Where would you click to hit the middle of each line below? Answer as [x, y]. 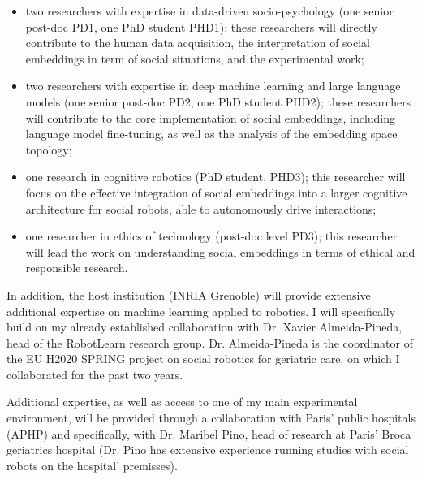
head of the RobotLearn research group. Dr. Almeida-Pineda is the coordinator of [210, 342]
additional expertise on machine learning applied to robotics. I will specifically [201, 311]
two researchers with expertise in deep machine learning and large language [213, 86]
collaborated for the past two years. [95, 374]
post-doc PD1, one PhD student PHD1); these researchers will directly [201, 26]
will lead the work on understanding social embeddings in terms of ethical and [220, 251]
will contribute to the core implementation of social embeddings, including [211, 117]
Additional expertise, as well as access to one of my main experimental [182, 402]
